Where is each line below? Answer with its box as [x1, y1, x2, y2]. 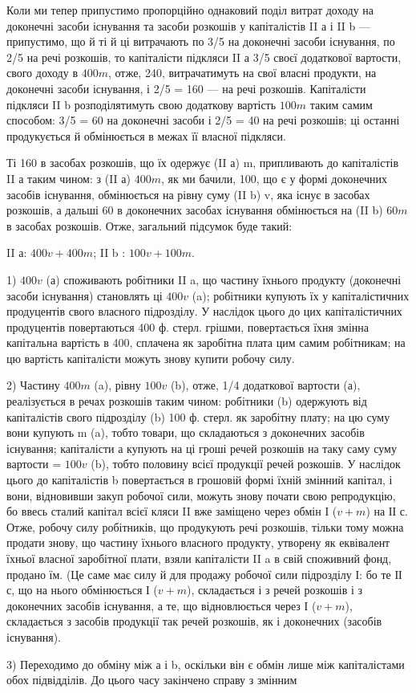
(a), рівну [94, 377, 141, 393]
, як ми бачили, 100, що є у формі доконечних [160, 169, 387, 186]
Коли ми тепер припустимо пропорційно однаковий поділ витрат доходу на [6, 2, 374, 18]
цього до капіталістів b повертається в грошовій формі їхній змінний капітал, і [6, 471, 393, 488]
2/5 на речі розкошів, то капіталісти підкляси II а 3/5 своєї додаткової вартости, [6, 48, 402, 65]
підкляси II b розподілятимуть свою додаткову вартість [6, 96, 277, 112]
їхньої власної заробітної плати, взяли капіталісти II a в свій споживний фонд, [6, 550, 392, 566]
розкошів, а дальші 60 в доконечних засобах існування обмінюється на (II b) [6, 202, 383, 218]
